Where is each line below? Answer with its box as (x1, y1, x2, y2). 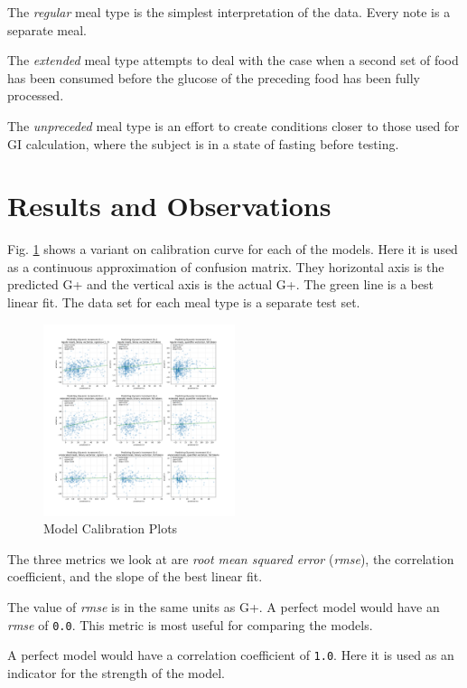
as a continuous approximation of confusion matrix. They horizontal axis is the (7, 257, 444, 276)
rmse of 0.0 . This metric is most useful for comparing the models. (7, 615, 373, 634)
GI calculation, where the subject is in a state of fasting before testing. (7, 134, 399, 153)
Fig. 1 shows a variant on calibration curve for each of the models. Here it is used (7, 240, 458, 259)
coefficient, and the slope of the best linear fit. (7, 567, 263, 586)
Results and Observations (7, 187, 332, 224)
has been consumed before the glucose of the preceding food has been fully (7, 68, 420, 87)
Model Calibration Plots (43, 519, 178, 538)
